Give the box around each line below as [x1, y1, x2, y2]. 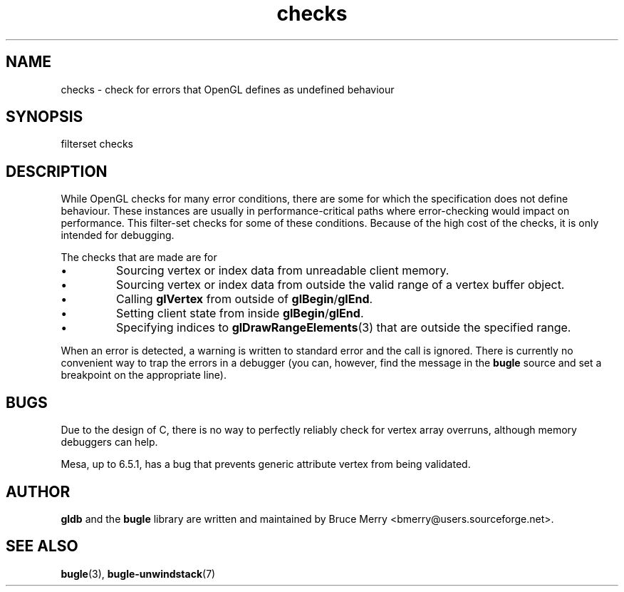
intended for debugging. [61, 229, 175, 242]
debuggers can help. [61, 436, 158, 449]
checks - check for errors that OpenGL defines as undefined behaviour [61, 83, 395, 96]
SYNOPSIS [6, 108, 83, 126]
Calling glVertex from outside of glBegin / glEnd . [116, 292, 373, 307]
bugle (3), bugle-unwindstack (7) [61, 567, 216, 580]
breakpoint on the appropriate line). [61, 369, 227, 382]
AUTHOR [6, 482, 71, 501]
